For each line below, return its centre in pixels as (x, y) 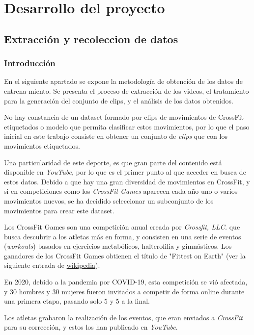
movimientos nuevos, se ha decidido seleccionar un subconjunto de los (109, 200)
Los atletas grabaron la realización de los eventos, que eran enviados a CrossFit (123, 317)
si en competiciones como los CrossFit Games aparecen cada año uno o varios (121, 191)
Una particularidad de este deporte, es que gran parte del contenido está (113, 162)
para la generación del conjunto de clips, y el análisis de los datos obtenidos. (119, 100)
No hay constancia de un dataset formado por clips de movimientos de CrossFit (124, 117)
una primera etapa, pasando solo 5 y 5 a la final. (77, 301)
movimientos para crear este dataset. (59, 210)
